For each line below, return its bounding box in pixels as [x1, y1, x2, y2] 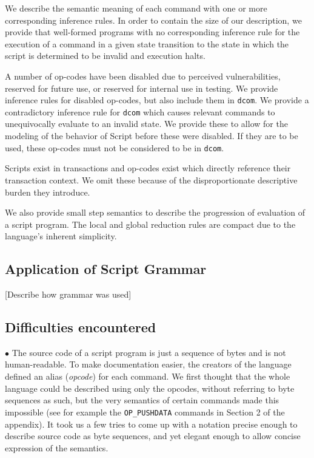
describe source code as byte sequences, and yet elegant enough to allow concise [5, 429, 301, 442]
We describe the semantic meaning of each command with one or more [5, 2, 267, 14]
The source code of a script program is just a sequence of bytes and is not [12, 346, 286, 358]
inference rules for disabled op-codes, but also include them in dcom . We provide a [5, 94, 309, 106]
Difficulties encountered [5, 318, 156, 337]
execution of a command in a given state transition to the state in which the [5, 37, 289, 50]
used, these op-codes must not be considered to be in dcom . [5, 141, 224, 154]
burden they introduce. [5, 185, 90, 198]
